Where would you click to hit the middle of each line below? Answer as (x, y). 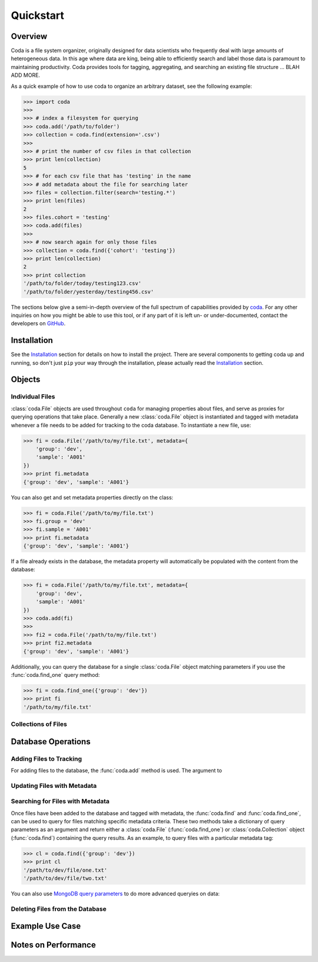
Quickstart (38, 15)
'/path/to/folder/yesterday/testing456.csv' (89, 292)
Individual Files (33, 397)
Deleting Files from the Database (59, 909)
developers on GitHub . (38, 323)
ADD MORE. (26, 75)
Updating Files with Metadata (54, 786)
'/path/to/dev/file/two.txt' (65, 878)
